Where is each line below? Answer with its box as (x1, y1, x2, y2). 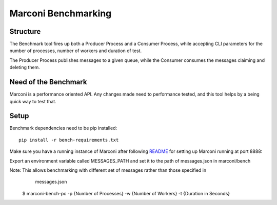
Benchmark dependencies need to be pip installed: (9, 125, 117, 131)
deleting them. (9, 64, 41, 71)
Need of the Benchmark (9, 78, 87, 86)
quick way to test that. (9, 98, 56, 104)
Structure (9, 27, 41, 36)
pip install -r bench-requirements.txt (18, 137, 119, 143)
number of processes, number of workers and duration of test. (9, 48, 142, 54)
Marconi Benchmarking (9, 8, 112, 19)
